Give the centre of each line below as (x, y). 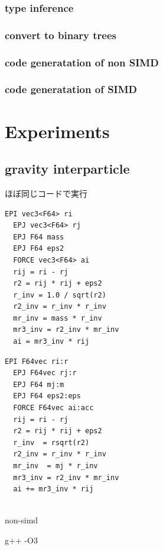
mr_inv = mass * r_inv (58, 318)
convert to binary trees (61, 35)
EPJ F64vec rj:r (45, 373)
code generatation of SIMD (71, 89)
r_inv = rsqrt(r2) (51, 442)
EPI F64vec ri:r (37, 361)
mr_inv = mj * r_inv (56, 466)
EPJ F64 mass (39, 237)
